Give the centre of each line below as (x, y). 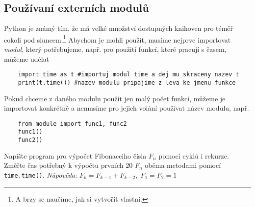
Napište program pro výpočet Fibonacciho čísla (75, 155)
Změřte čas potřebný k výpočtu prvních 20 (68, 165)
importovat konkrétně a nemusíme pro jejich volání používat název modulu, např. (127, 108)
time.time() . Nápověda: (41, 174)
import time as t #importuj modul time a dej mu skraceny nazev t (128, 75)
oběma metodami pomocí (183, 165)
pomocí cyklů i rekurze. (194, 155)
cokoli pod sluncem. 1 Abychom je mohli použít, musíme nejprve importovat (117, 39)
